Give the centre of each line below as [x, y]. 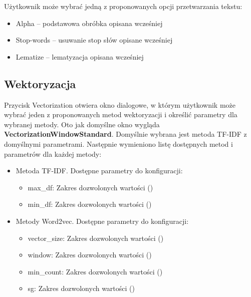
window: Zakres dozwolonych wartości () [90, 255]
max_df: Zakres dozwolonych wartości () [90, 187]
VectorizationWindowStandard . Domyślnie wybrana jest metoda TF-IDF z [125, 134]
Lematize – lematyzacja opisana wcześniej [80, 56]
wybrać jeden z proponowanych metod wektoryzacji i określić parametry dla [121, 114]
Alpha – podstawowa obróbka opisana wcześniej [89, 23]
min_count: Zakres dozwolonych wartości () [95, 271]
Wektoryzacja [40, 83]
